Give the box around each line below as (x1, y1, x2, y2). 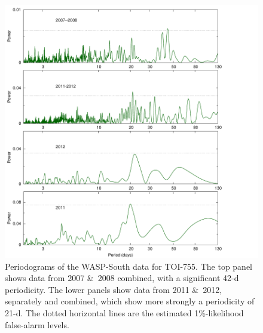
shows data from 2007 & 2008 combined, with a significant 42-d (5, 272, 239, 284)
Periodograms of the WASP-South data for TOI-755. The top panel (5, 260, 253, 272)
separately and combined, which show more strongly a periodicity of (5, 295, 255, 307)
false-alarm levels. (5, 318, 69, 331)
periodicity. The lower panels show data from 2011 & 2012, (5, 283, 222, 295)
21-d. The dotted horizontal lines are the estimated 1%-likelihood (5, 306, 244, 319)
